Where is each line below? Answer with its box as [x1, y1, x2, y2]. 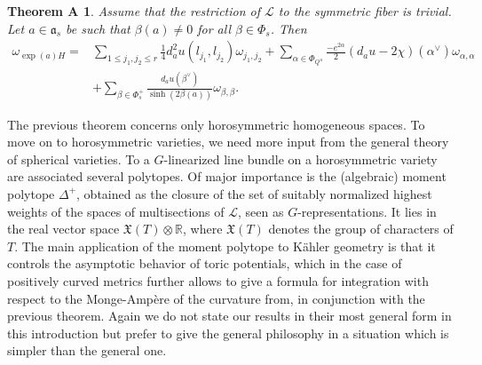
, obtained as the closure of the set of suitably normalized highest [76, 184, 432, 202]
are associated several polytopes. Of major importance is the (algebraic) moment [7, 167, 446, 186]
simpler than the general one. [7, 341, 167, 360]
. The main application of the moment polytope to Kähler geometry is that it [14, 236, 436, 255]
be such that [66, 19, 130, 37]
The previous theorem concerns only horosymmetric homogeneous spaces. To [7, 115, 425, 133]
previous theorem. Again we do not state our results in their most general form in [7, 306, 452, 325]
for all [197, 19, 231, 37]
